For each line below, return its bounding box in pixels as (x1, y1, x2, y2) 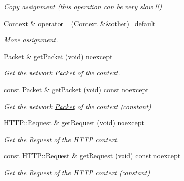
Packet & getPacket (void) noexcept (4, 51, 113, 61)
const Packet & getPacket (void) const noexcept (4, 84, 149, 94)
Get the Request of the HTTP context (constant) (4, 167, 150, 177)
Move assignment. (4, 35, 58, 45)
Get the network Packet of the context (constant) (4, 101, 151, 111)
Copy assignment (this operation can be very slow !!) (4, 1, 162, 11)
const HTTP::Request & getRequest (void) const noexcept (4, 150, 181, 161)
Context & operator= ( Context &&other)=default (4, 18, 156, 28)
